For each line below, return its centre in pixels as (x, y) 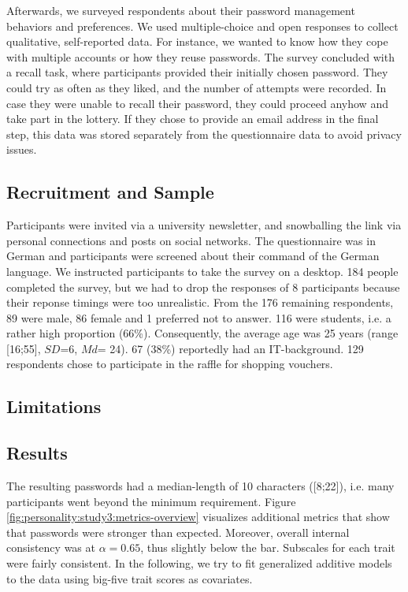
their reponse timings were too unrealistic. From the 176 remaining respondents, (200, 302)
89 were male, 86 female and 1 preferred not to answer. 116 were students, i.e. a (199, 317)
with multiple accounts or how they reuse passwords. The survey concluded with (200, 56)
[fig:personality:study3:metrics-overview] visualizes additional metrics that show (198, 517)
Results (37, 453)
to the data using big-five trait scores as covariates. (130, 578)
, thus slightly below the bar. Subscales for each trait (268, 547)
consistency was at (51, 547)
